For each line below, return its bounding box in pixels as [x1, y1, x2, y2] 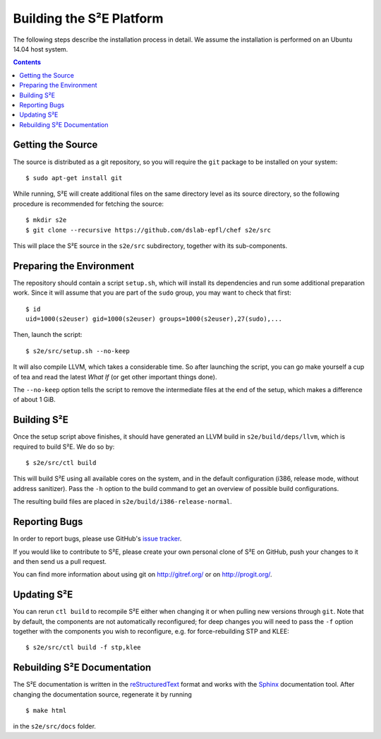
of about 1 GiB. [13, 396, 56, 404]
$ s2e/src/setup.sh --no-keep [25, 347, 131, 355]
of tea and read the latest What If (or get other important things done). [13, 372, 217, 381]
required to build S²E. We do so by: [13, 442, 115, 451]
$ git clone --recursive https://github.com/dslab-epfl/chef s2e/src [25, 226, 272, 234]
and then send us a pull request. [13, 557, 107, 565]
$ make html [25, 707, 67, 715]
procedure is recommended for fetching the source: [13, 199, 164, 208]
